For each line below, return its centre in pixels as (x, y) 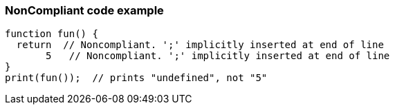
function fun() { (52, 34)
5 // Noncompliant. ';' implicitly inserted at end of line (218, 56)
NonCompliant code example (84, 10)
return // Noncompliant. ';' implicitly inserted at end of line (200, 45)
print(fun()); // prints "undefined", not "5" (136, 78)
